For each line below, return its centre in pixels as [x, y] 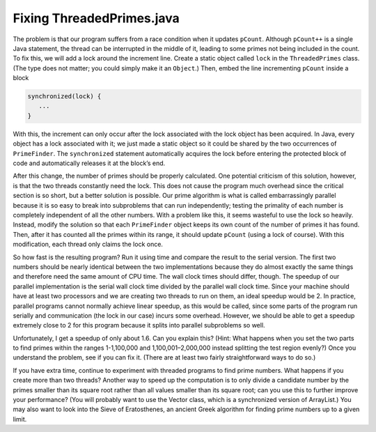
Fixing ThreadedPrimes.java [96, 18]
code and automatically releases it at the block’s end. [89, 163]
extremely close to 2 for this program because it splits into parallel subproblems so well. [139, 325]
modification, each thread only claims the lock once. [88, 245]
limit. [20, 419]
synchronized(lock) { [64, 97]
